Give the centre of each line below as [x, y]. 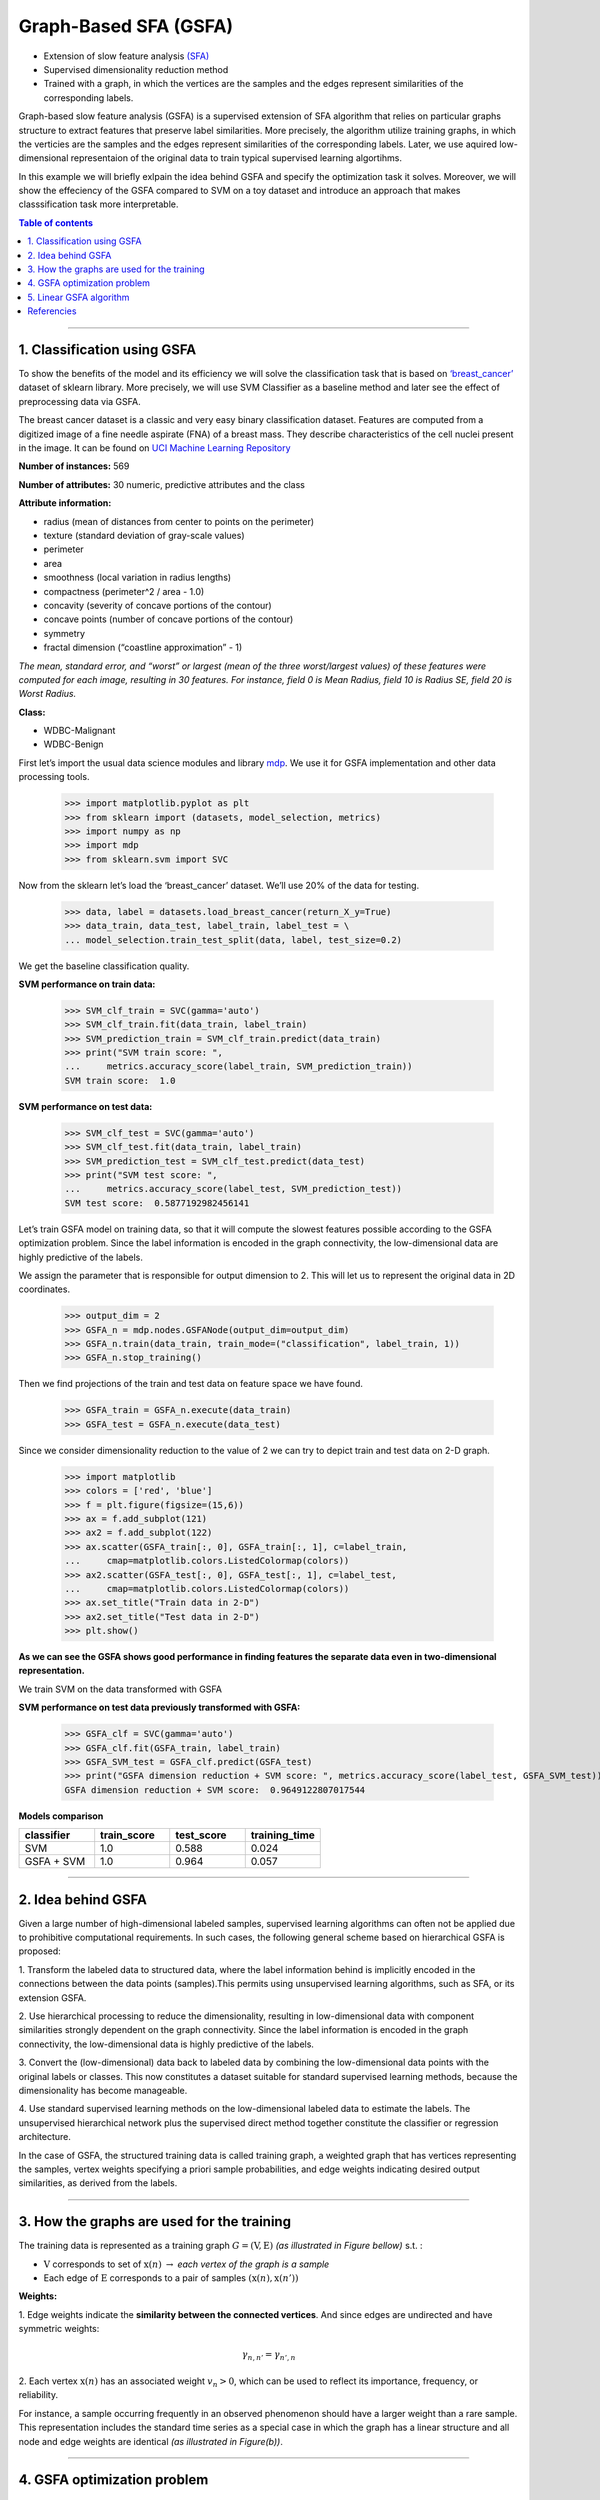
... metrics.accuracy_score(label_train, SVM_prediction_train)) [238, 1066]
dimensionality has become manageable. [103, 2090]
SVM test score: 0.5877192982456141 [157, 1203]
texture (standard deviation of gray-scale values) [144, 535]
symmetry [64, 633]
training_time [282, 1835]
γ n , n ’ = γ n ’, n [268, 2356]
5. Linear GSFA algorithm [78, 297]
